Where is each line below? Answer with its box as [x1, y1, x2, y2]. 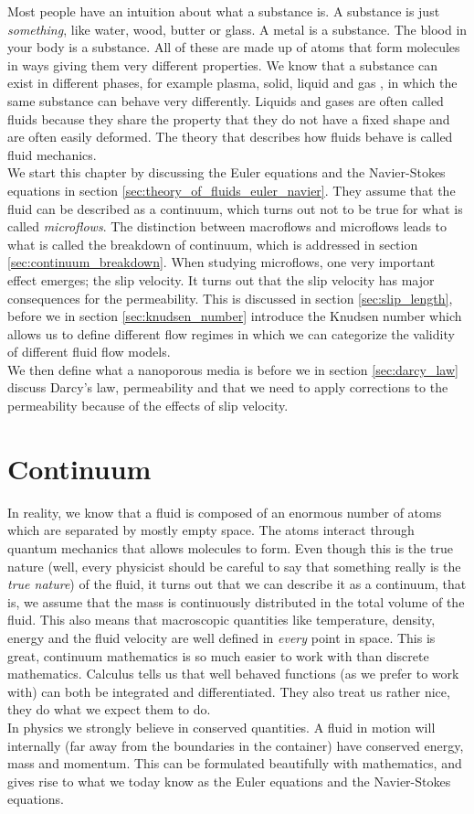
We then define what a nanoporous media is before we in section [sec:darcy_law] [7, 359, 458, 379]
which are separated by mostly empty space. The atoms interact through [7, 520, 415, 540]
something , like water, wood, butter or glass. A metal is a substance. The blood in [7, 19, 468, 38]
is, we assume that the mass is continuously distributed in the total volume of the [7, 592, 465, 611]
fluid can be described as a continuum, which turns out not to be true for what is [7, 198, 463, 218]
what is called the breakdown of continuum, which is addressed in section [7, 234, 418, 253]
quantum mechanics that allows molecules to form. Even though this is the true [7, 538, 453, 557]
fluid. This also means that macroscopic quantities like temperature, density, [7, 610, 436, 629]
